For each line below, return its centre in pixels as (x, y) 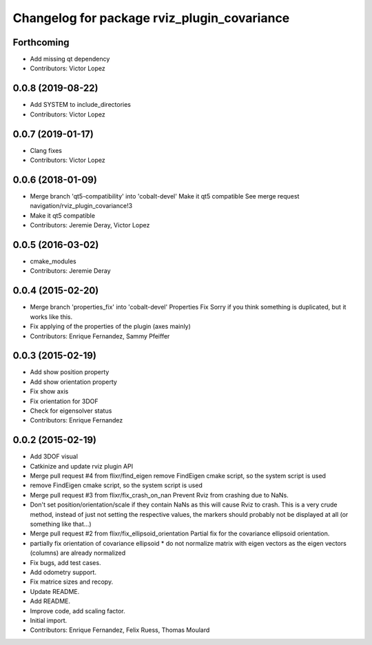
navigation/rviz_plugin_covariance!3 (81, 206)
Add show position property (70, 372)
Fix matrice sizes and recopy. (72, 582)
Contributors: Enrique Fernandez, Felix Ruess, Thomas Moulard (120, 630)
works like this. (51, 316)
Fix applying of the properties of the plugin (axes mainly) (110, 327)
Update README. (55, 591)
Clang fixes (46, 150)
